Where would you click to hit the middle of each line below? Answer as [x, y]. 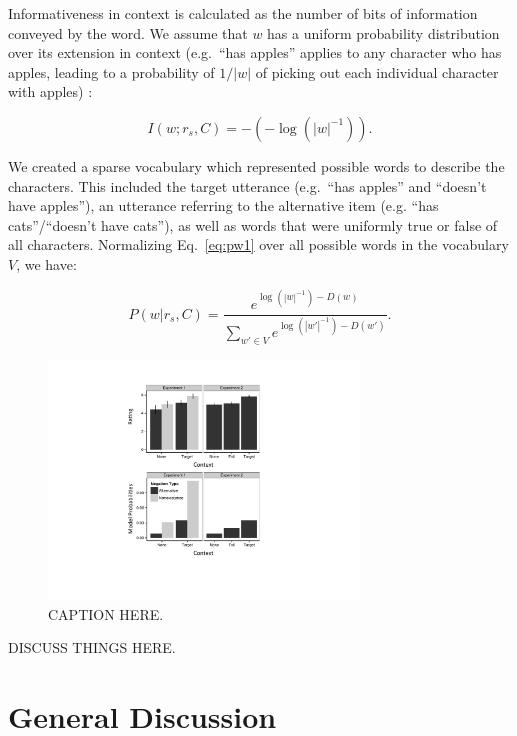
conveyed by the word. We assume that [128, 32]
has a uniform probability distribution [383, 32]
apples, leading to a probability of [111, 71]
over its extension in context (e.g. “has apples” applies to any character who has [255, 52]
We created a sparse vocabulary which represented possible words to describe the [256, 165]
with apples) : [50, 91]
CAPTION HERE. [106, 613]
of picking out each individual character [377, 71]
